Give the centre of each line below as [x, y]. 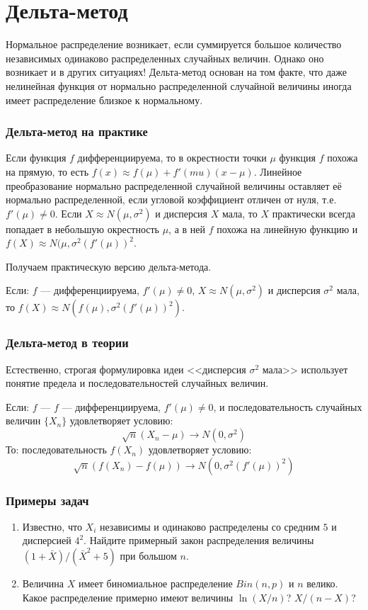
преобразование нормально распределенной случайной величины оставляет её [174, 185]
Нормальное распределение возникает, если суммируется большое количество [174, 44]
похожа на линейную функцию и [287, 228]
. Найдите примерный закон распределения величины [199, 540]
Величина [43, 583]
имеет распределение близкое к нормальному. [104, 100]
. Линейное [278, 171]
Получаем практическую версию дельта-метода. [109, 266]
